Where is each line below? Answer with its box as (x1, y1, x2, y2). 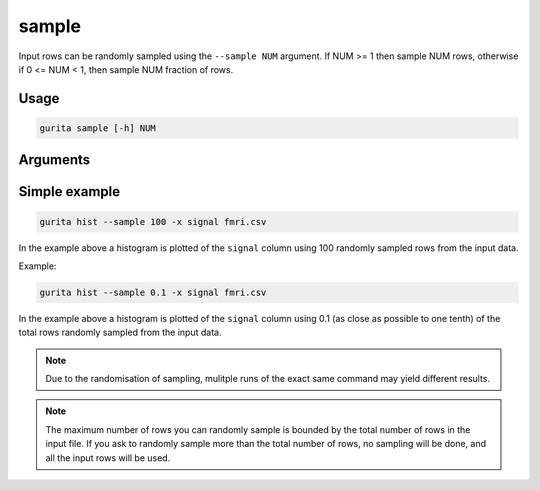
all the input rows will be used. (45, 451, 171, 464)
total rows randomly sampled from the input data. (18, 326, 222, 339)
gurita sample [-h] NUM (39, 122, 157, 134)
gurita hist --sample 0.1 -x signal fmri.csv (39, 286, 267, 298)
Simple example (18, 183, 121, 200)
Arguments (18, 151, 91, 169)
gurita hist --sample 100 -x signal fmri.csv (39, 216, 267, 227)
